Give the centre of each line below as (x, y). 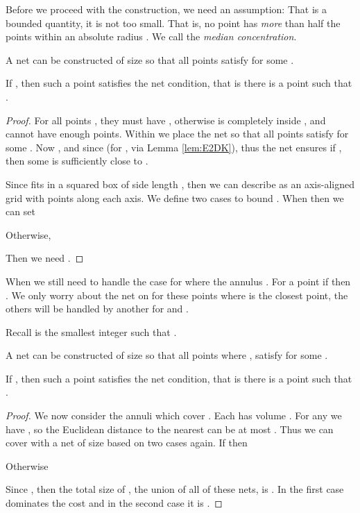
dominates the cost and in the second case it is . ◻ (114, 503)
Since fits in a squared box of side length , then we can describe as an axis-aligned (180, 184)
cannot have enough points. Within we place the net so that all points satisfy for (177, 134)
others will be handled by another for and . (97, 309)
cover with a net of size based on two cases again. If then (127, 443)
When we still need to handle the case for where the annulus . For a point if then (178, 281)
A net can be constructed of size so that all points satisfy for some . (150, 59)
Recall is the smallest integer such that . (91, 331)
